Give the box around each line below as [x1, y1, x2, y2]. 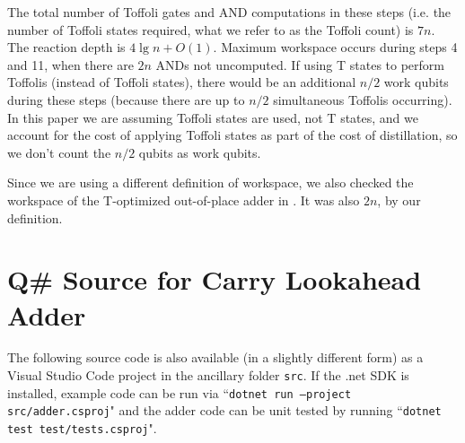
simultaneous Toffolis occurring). [273, 90, 452, 109]
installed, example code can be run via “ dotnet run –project [7, 383, 352, 402]
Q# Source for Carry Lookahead [7, 261, 422, 298]
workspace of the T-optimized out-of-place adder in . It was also [7, 190, 360, 209]
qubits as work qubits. [138, 143, 261, 161]
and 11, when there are [7, 55, 134, 74]
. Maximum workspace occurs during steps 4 [213, 38, 458, 56]
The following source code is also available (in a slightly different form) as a [7, 348, 424, 367]
